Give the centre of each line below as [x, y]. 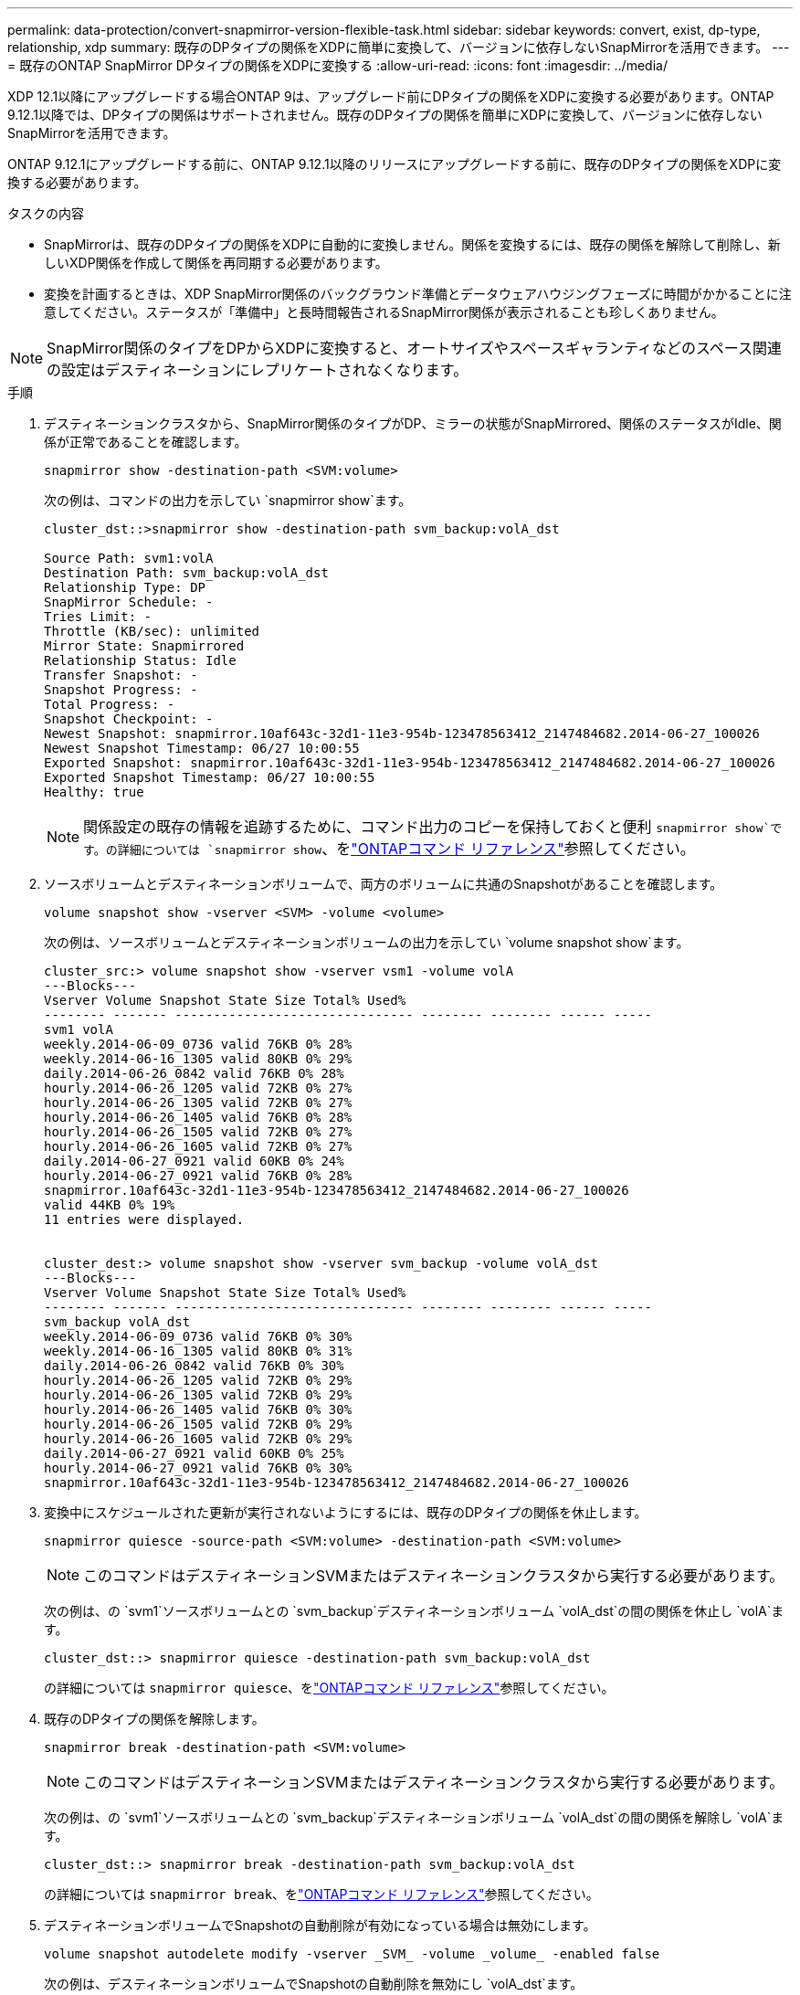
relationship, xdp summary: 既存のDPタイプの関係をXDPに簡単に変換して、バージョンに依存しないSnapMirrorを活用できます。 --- [399, 47]
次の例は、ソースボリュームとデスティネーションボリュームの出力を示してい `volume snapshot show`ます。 [367, 942]
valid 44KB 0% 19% [110, 1205]
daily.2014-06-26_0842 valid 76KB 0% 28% [194, 1073]
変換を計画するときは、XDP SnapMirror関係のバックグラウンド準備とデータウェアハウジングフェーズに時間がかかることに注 [418, 294]
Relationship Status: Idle [140, 660]
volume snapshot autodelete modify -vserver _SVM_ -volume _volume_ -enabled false [352, 1954]
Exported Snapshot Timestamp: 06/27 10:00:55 [210, 777]
